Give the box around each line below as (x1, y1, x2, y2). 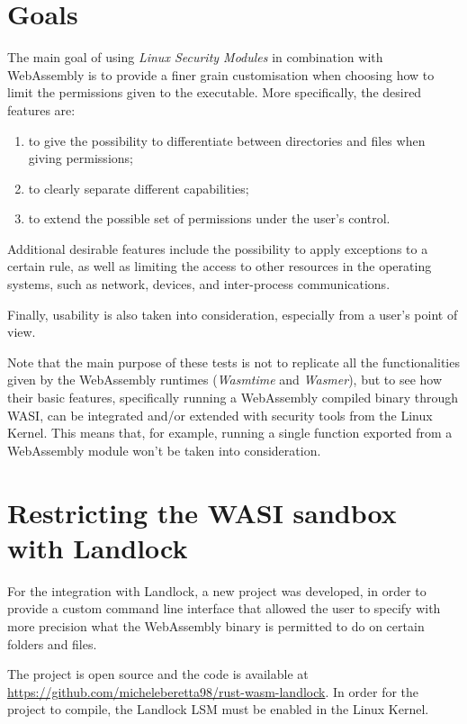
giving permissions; (28, 149, 133, 167)
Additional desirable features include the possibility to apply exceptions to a (7, 239, 428, 258)
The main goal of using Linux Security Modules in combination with (7, 48, 383, 67)
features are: (7, 100, 76, 119)
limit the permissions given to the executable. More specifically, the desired (7, 83, 422, 102)
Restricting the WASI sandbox (7, 493, 397, 530)
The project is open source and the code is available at (7, 665, 309, 683)
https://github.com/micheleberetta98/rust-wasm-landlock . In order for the (7, 682, 419, 701)
